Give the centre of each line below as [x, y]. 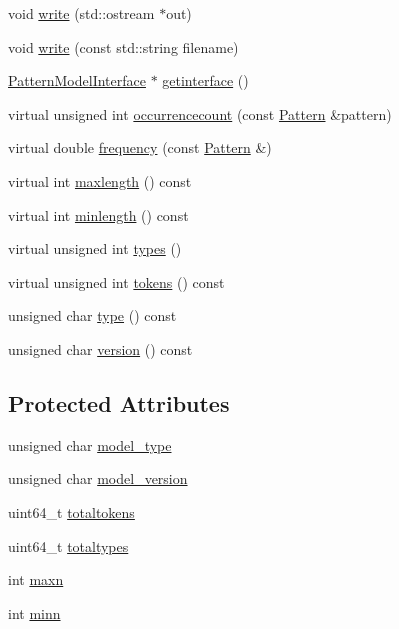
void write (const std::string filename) [123, 46]
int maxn [36, 579]
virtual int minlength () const [98, 214]
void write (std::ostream [81, 13]
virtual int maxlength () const [100, 180]
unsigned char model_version [98, 478]
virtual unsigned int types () [95, 248]
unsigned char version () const [100, 348]
